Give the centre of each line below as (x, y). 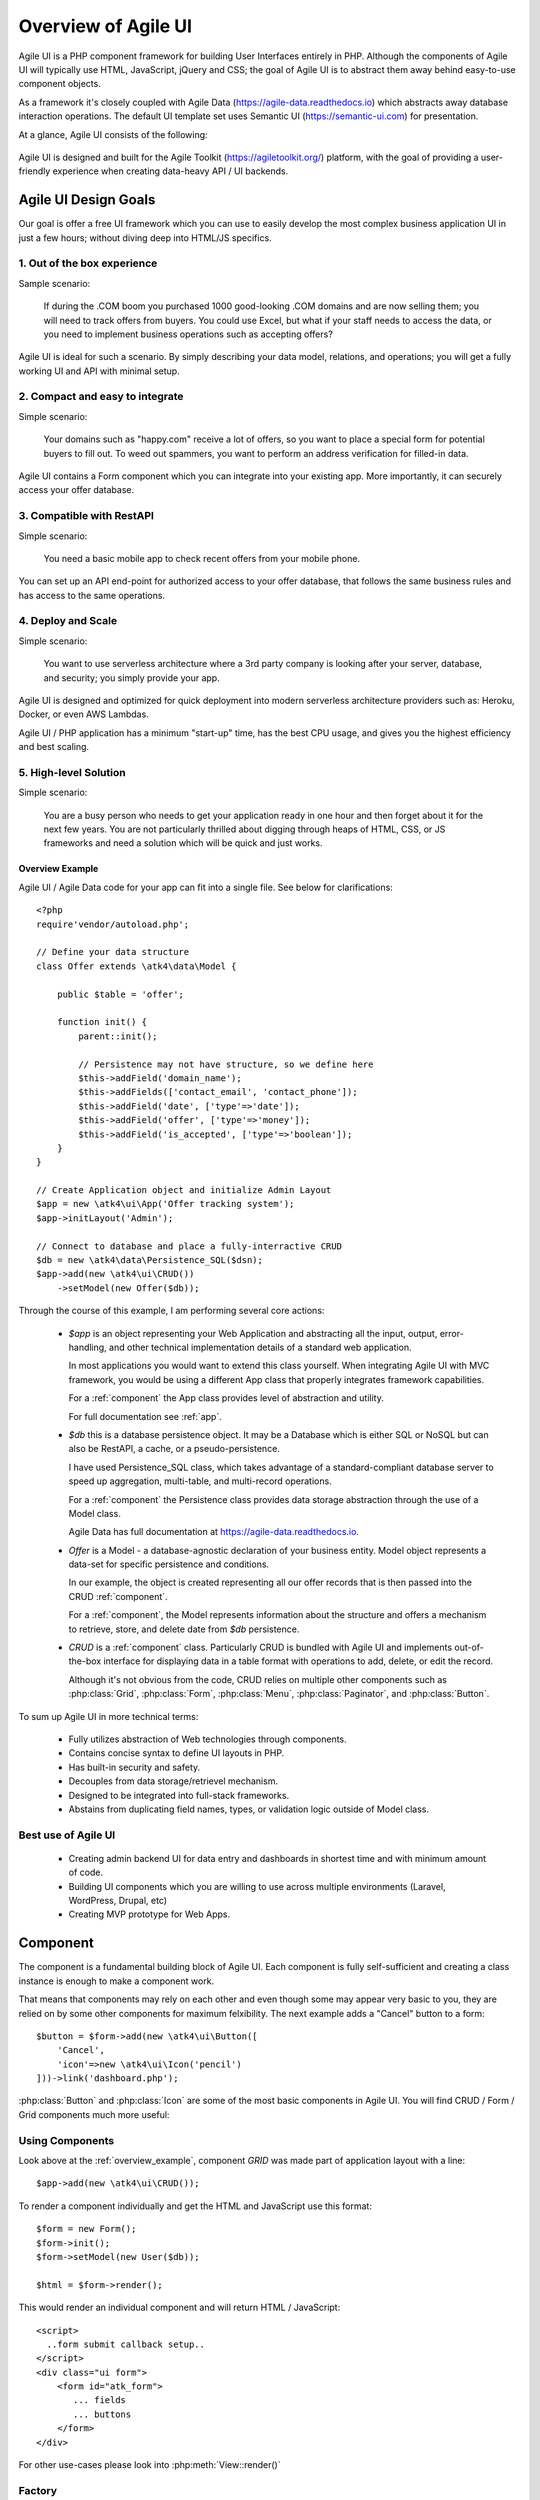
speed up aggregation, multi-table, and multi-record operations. (200, 1481)
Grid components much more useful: (94, 2114)
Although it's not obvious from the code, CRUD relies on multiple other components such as (257, 1679)
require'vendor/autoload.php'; (113, 924)
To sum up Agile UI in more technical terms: (108, 1716)
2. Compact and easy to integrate (101, 397)
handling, (87, 1347)
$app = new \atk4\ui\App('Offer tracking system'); (165, 1204)
